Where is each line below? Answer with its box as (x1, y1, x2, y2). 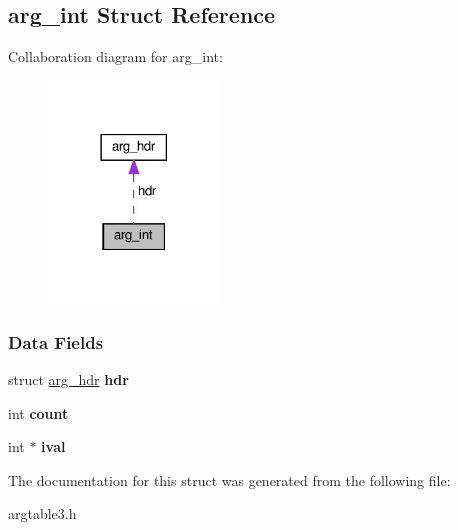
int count (8, 402, 69, 423)
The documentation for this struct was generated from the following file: (8, 469, 451, 490)
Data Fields (8, 329, 104, 354)
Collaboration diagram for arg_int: (8, 46, 223, 67)
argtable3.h (8, 503, 77, 524)
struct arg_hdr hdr (8, 369, 129, 390)
